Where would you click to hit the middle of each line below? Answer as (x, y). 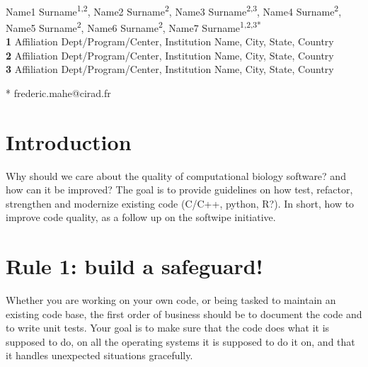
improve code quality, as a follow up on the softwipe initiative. (141, 217)
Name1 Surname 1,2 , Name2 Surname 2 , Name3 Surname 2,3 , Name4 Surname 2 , (174, 10)
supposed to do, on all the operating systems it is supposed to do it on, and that (180, 341)
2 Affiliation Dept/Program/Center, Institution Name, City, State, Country (170, 55)
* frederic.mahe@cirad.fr (58, 92)
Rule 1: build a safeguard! (134, 266)
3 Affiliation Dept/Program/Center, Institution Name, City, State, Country (170, 69)
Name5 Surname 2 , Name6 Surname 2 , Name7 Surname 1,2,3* (133, 26)
